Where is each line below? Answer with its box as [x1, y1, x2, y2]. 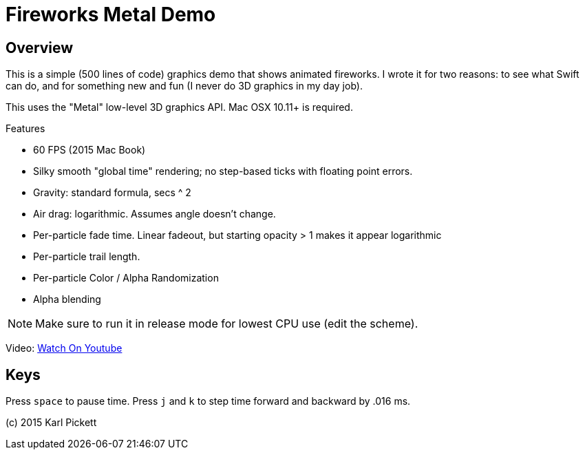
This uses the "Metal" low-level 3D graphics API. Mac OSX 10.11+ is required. [6, 101, 353, 114]
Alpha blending [33, 293, 101, 306]
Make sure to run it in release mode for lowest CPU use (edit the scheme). [35, 317, 418, 331]
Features [6, 123, 45, 135]
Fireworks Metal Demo [6, 3, 216, 26]
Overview [6, 39, 74, 56]
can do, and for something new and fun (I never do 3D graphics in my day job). [6, 80, 363, 92]
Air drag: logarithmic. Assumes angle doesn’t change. [33, 208, 276, 220]
